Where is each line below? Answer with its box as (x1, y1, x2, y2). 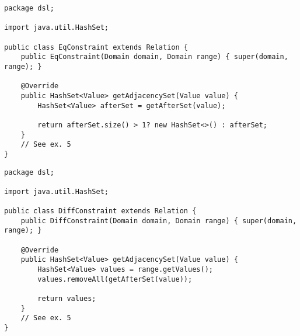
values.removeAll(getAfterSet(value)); (37, 275, 193, 283)
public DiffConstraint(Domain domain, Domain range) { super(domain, (20, 216, 297, 225)
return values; (37, 295, 96, 303)
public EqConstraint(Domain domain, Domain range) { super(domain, (20, 53, 288, 61)
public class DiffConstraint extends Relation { (4, 207, 197, 216)
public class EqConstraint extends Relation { (4, 43, 188, 51)
